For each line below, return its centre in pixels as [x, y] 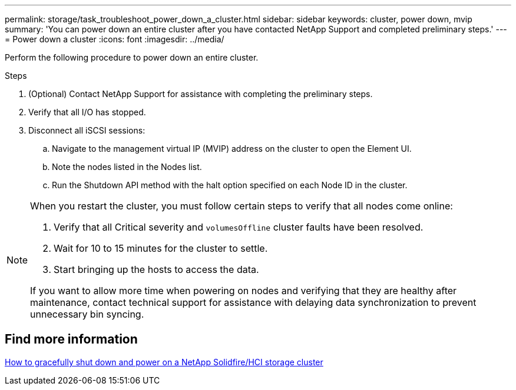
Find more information [71, 339]
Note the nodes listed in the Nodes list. [127, 167]
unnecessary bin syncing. [87, 314]
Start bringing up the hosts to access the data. [156, 269]
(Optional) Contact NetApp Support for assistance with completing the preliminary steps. [201, 94]
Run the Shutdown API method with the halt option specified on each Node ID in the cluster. [230, 185]
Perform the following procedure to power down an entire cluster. [132, 57]
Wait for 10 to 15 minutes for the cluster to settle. [161, 248]
